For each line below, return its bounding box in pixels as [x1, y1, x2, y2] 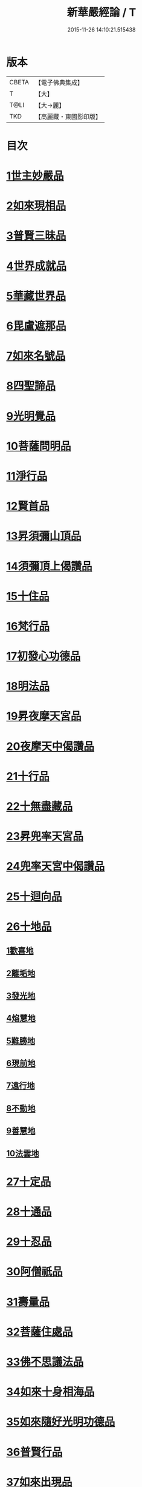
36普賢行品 [6, 1445, 63, 1459]
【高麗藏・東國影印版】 [34, 112, 102, 121]
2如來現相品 [6, 199, 66, 213]
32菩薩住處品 [6, 1325, 73, 1338]
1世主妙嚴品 [6, 169, 65, 183]
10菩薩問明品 [6, 439, 71, 453]
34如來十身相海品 [6, 1385, 95, 1399]
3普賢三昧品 [6, 229, 66, 243]
